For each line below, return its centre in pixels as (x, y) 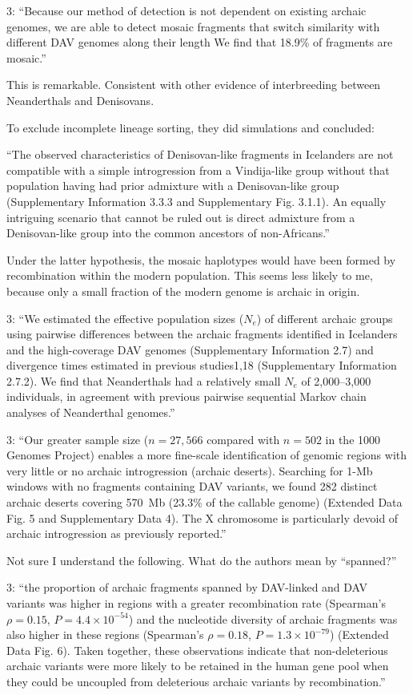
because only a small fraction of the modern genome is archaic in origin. (183, 291)
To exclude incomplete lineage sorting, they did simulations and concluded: (190, 127)
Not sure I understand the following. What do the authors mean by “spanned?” (202, 560)
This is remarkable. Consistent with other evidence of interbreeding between (194, 85)
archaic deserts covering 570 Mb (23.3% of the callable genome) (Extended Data (204, 502)
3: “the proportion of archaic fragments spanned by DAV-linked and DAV (187, 587)
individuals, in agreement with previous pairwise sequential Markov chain (186, 396)
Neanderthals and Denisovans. (80, 100)
